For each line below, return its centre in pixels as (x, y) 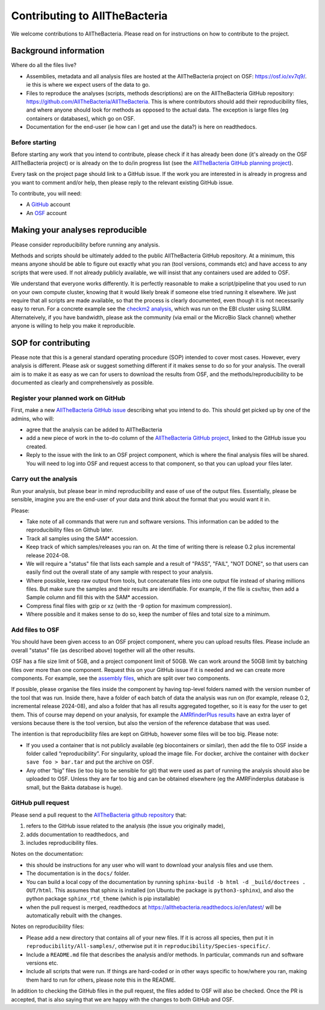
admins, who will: (32, 418)
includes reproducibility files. (62, 842)
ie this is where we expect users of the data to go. (88, 85)
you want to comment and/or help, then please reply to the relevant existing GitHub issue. (122, 182)
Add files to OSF (35, 630)
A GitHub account (48, 204)
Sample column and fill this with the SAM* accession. (92, 597)
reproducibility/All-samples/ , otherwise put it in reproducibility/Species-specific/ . (148, 946)
